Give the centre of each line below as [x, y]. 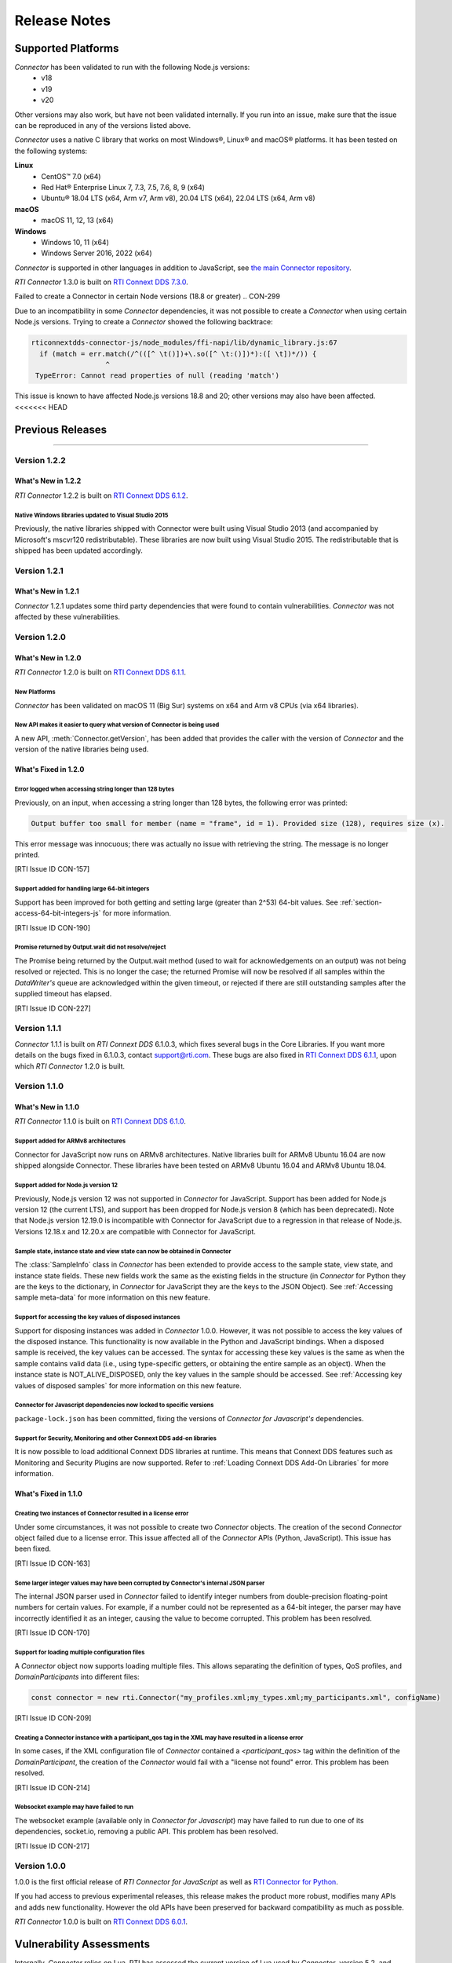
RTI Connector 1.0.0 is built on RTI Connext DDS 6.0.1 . [101, 1922]
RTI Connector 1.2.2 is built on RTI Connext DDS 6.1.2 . [101, 495]
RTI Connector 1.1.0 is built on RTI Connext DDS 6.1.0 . [100, 1121]
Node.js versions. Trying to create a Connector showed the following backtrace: [144, 322]
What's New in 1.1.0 [47, 1107]
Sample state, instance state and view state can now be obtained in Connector [123, 1251]
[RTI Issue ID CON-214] [52, 1787]
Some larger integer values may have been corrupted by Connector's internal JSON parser [140, 1583]
